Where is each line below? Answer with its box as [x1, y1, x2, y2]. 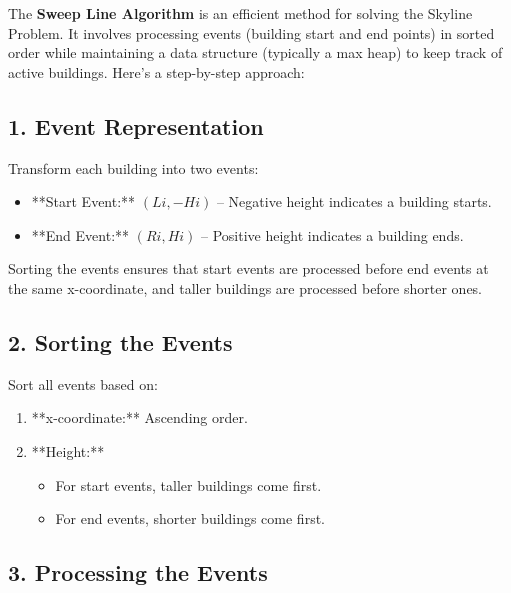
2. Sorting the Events [8, 326, 233, 357]
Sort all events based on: [8, 373, 158, 394]
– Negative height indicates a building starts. [216, 191, 492, 212]
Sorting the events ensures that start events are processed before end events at [8, 258, 489, 279]
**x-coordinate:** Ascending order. [31, 407, 248, 428]
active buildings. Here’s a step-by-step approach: [8, 61, 305, 82]
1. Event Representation [8, 110, 264, 141]
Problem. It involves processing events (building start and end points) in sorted [8, 22, 495, 43]
